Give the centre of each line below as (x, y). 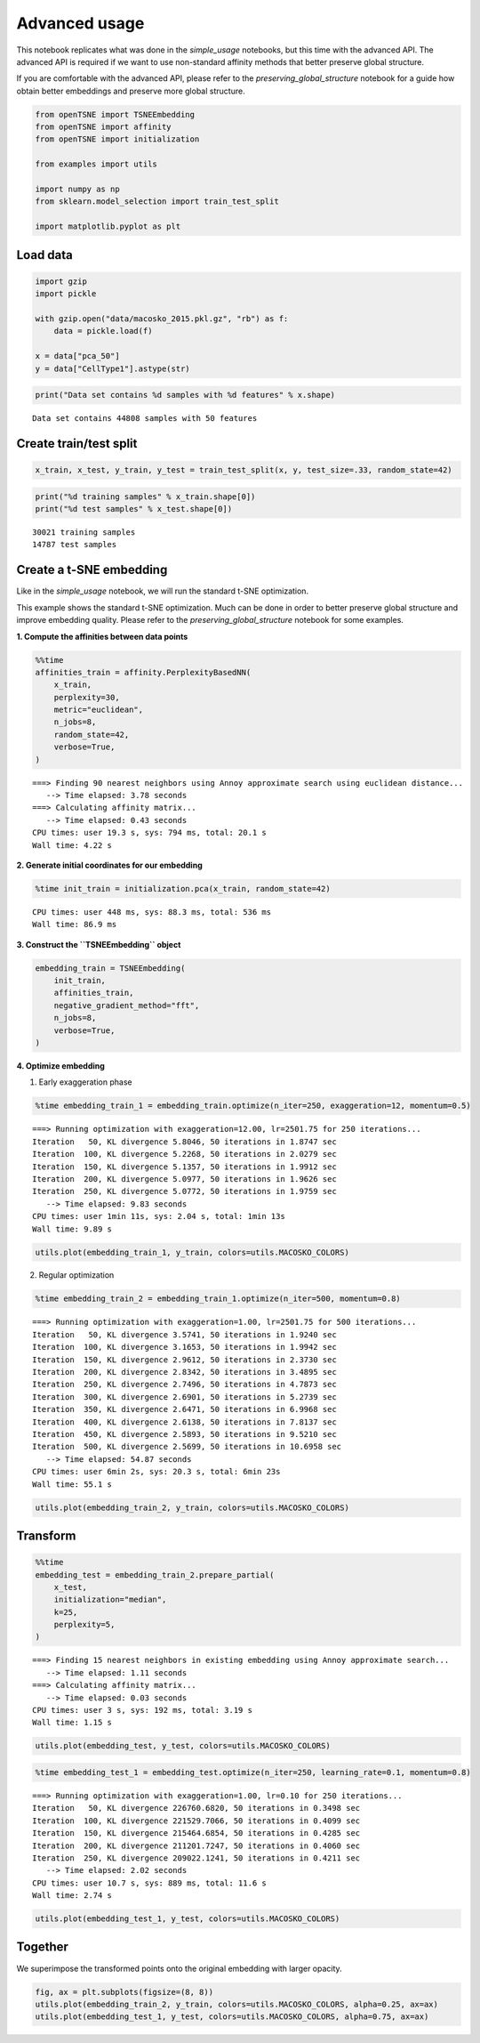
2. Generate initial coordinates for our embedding (110, 865)
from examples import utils (96, 164)
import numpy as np (77, 190)
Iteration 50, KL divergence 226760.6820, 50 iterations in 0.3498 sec (196, 1808)
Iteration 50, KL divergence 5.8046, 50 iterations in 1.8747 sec (184, 1142)
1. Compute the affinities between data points (102, 636)
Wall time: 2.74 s (72, 1896)
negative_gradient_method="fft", (127, 1005)
